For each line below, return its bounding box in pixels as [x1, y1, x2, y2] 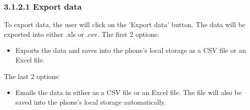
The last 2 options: [4, 71, 60, 81]
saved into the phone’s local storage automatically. [15, 96, 166, 107]
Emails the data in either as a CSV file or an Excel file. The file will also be [15, 87, 242, 97]
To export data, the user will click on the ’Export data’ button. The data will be [4, 19, 246, 30]
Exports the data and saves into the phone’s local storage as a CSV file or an [15, 45, 246, 55]
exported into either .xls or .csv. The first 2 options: [4, 29, 159, 39]
